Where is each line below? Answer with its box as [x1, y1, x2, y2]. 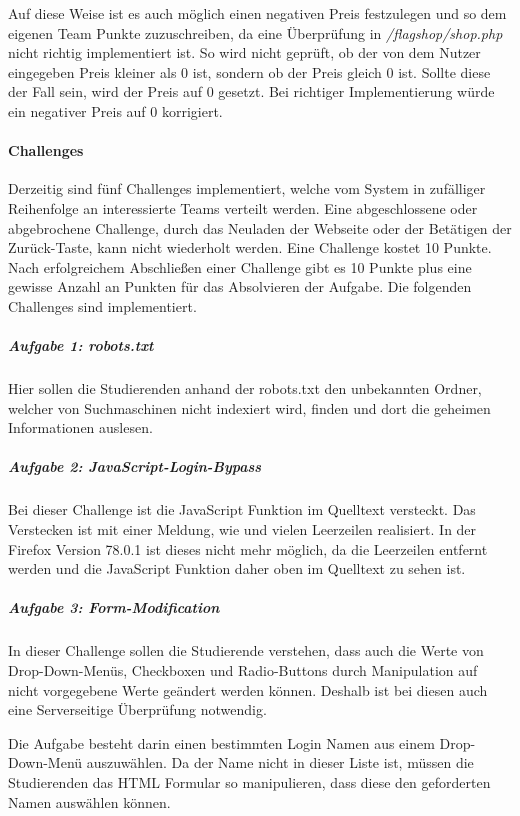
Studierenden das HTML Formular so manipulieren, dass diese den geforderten [8, 771, 491, 792]
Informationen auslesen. [8, 417, 153, 438]
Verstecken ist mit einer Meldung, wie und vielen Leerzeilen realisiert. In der [8, 519, 477, 540]
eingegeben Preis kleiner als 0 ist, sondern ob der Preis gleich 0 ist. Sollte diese [8, 61, 491, 82]
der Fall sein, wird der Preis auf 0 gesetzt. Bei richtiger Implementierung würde [8, 81, 495, 102]
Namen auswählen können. [8, 791, 171, 812]
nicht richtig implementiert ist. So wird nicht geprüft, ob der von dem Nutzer [8, 42, 481, 63]
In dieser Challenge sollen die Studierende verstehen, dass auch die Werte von [8, 640, 484, 661]
